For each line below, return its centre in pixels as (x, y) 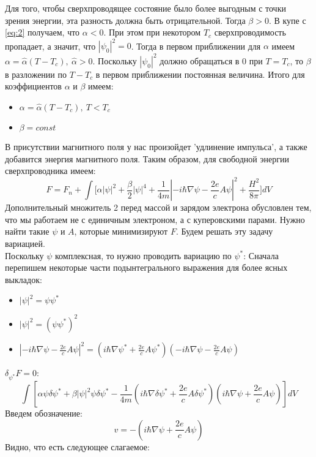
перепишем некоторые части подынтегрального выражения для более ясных (146, 267)
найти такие (27, 231)
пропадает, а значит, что (50, 46)
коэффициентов (33, 86)
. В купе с (287, 20)
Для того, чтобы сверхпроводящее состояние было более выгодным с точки (145, 8)
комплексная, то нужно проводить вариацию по (143, 255)
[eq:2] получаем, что (42, 32)
